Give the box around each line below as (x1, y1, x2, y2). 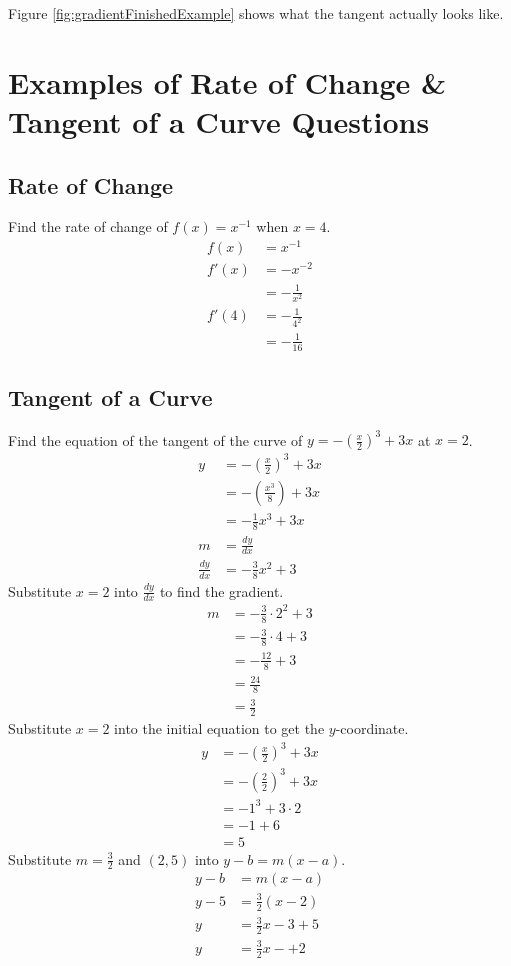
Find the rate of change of (8, 216, 168, 237)
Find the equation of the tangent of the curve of (8, 429, 303, 450)
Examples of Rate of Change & (8, 61, 447, 102)
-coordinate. (335, 718, 409, 739)
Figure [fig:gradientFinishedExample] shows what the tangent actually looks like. (8, 3, 504, 23)
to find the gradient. (159, 580, 284, 601)
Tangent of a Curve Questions (8, 100, 430, 141)
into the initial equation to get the (114, 718, 325, 739)
